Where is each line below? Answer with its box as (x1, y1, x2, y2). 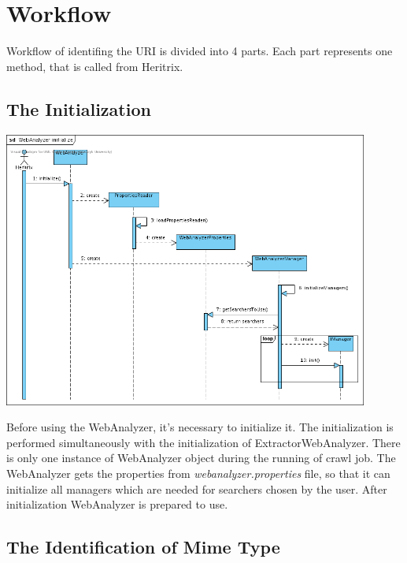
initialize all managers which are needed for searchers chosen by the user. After (6, 480, 387, 497)
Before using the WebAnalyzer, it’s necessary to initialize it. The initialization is (6, 419, 394, 435)
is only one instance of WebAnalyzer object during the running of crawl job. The (6, 449, 396, 466)
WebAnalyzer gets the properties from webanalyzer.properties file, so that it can (6, 464, 390, 481)
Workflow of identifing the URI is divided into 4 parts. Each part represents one (6, 43, 393, 59)
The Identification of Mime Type (6, 535, 280, 559)
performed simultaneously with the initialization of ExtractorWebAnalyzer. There (6, 434, 401, 450)
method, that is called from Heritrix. (6, 58, 183, 74)
